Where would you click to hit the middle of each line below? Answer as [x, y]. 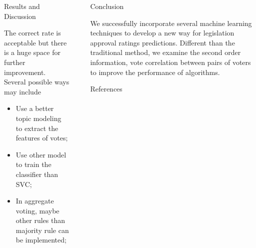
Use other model [41, 154]
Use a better [35, 108]
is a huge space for [32, 52]
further [15, 62]
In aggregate [35, 201]
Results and [22, 6]
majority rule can [42, 230]
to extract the [37, 128]
